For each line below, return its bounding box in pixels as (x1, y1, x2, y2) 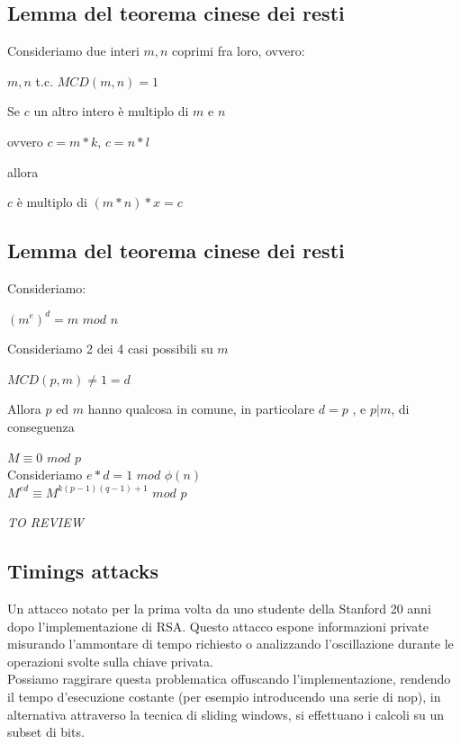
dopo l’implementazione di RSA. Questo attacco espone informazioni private (7, 616, 429, 635)
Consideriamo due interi (7, 41, 140, 60)
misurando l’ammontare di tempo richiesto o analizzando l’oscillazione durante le (7, 634, 454, 653)
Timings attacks (7, 557, 158, 585)
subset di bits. (7, 722, 85, 741)
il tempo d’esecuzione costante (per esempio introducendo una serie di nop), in (7, 687, 441, 706)
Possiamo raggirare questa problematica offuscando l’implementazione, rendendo (7, 669, 451, 688)
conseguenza (7, 417, 75, 435)
